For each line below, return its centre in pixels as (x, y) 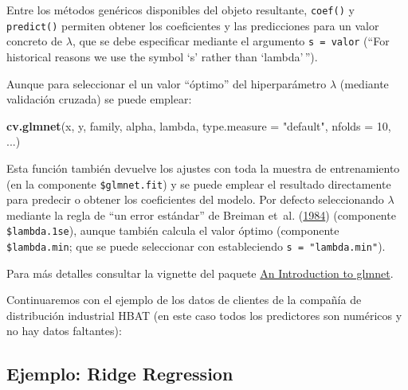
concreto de (35, 41)
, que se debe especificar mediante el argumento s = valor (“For (231, 41)
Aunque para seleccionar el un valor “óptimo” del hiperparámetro (167, 83)
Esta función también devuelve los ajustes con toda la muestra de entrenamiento (203, 168)
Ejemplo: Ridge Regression (120, 374)
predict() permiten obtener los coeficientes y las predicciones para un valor (193, 25)
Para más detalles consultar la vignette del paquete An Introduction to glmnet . (200, 273)
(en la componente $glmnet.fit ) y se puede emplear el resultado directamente (199, 183)
